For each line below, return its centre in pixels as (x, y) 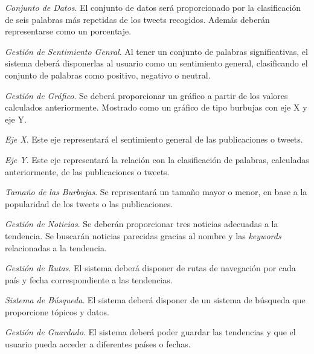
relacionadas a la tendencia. (56, 247)
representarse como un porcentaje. (68, 31)
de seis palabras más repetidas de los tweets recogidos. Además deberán (137, 19)
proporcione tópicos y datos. (57, 311)
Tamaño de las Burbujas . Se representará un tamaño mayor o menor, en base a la (156, 192)
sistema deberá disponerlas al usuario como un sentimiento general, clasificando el (156, 63)
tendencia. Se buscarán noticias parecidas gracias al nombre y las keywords (143, 235)
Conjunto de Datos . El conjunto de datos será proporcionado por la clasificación (153, 7)
